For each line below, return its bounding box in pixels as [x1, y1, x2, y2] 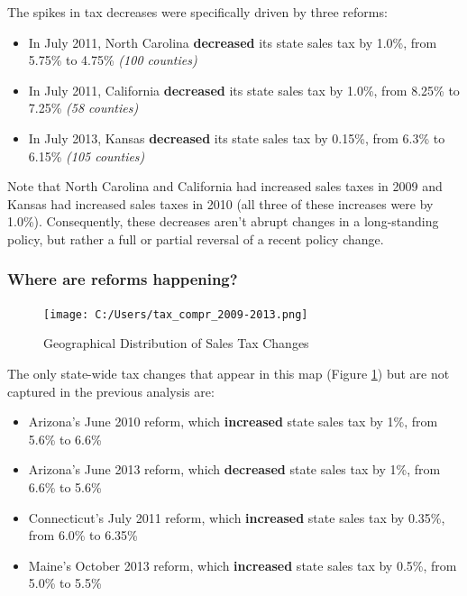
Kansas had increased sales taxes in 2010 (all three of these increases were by [7, 194, 434, 213]
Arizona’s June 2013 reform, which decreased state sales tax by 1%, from [28, 460, 441, 479]
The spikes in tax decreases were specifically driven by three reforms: [7, 3, 388, 21]
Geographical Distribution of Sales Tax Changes [43, 334, 309, 353]
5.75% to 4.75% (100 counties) [28, 50, 197, 69]
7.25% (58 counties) [28, 98, 139, 117]
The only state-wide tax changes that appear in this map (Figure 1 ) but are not [7, 364, 450, 382]
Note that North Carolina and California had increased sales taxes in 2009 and [7, 177, 443, 196]
